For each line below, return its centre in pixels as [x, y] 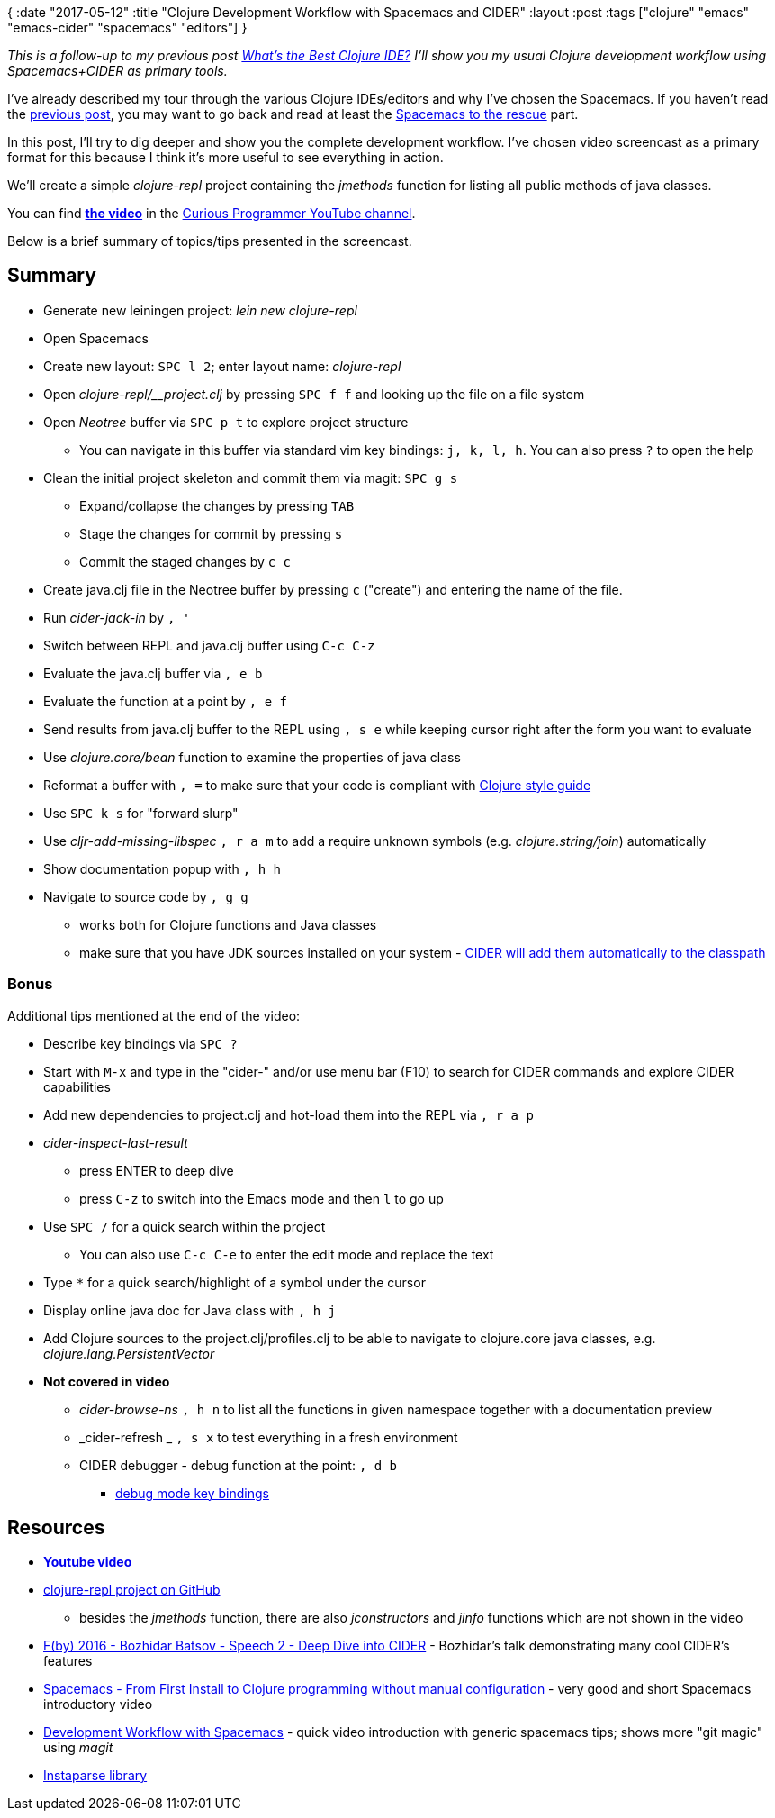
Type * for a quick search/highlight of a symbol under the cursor [234, 1282]
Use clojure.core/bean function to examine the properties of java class [252, 757]
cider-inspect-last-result [116, 1142]
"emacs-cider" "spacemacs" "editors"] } [127, 27]
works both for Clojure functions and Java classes [228, 924]
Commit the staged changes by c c [185, 561]
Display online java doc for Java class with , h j [190, 1310]
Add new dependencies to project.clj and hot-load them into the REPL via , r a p [288, 1114]
